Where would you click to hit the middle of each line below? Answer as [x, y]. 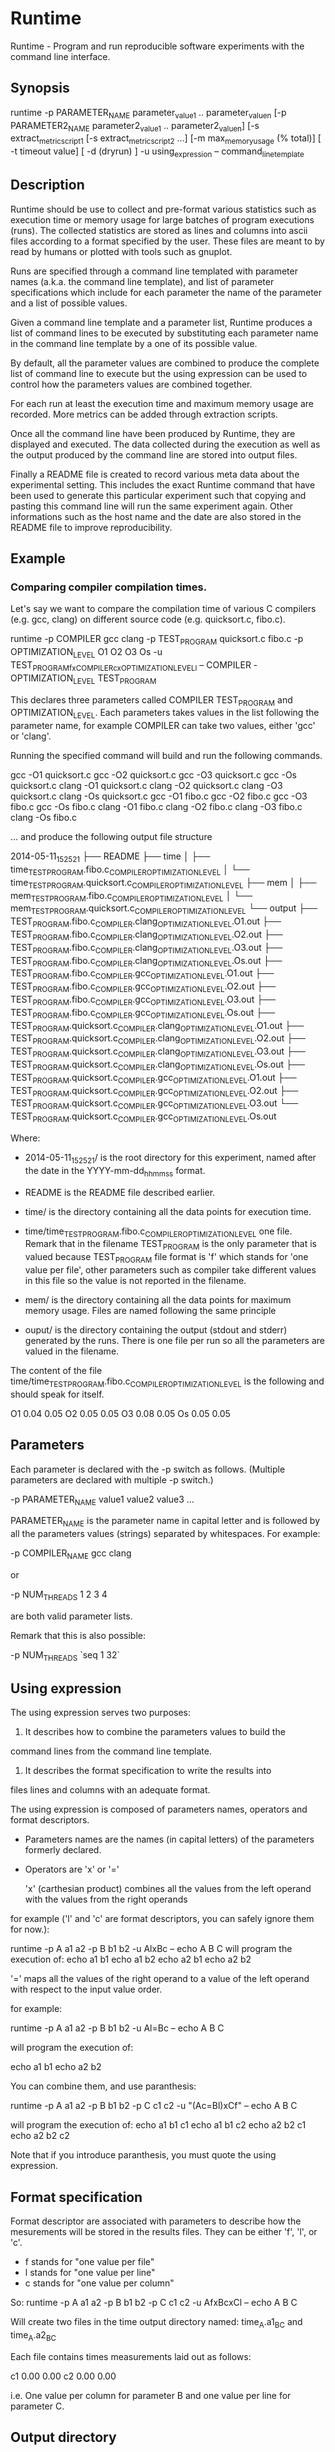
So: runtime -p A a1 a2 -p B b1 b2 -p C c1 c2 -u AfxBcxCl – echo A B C [154, 2303]
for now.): [30, 1929]
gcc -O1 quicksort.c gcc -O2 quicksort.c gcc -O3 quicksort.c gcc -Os [153, 775]
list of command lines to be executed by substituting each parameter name [164, 333]
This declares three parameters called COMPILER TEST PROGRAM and [151, 700]
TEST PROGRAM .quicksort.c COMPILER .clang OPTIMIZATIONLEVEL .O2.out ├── [158, 1039]
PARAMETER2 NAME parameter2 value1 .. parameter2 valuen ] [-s [135, 126]
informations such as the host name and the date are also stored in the [156, 516]
